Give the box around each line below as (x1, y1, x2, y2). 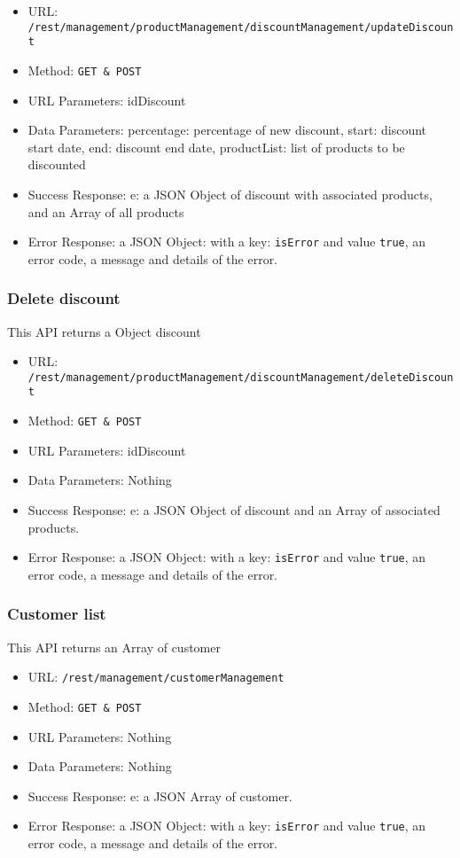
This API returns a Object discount (7, 322, 201, 340)
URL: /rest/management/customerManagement (27, 667, 285, 686)
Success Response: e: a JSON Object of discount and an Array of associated (27, 500, 441, 519)
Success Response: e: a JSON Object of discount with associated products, (27, 184, 433, 203)
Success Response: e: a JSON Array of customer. (27, 786, 292, 805)
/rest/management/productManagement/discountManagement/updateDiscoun (27, 20, 454, 34)
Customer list (7, 603, 106, 625)
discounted (27, 155, 86, 174)
